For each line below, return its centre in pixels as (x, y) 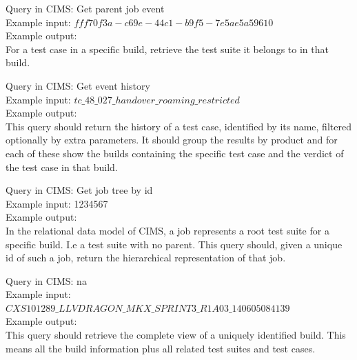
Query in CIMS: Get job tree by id (79, 190)
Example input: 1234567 (57, 203)
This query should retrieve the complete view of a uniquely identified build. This (176, 335)
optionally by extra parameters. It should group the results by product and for (172, 140)
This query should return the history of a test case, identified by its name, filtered (178, 126)
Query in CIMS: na (46, 280)
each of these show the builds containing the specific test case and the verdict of (175, 153)
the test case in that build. (62, 167)
